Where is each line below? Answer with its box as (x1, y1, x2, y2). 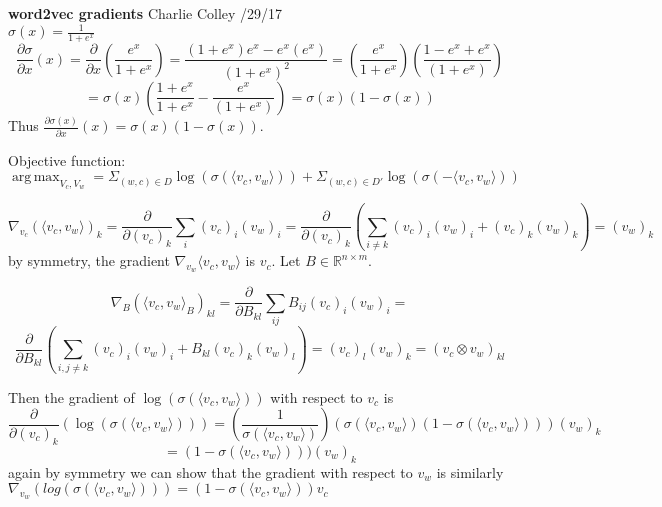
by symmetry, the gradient (8, 250, 170, 271)
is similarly (436, 461, 504, 482)
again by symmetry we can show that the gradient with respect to (8, 461, 413, 482)
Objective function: (8, 149, 126, 170)
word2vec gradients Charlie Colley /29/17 (8, 3, 283, 23)
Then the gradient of (8, 386, 135, 407)
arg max (11, 170, 60, 185)
